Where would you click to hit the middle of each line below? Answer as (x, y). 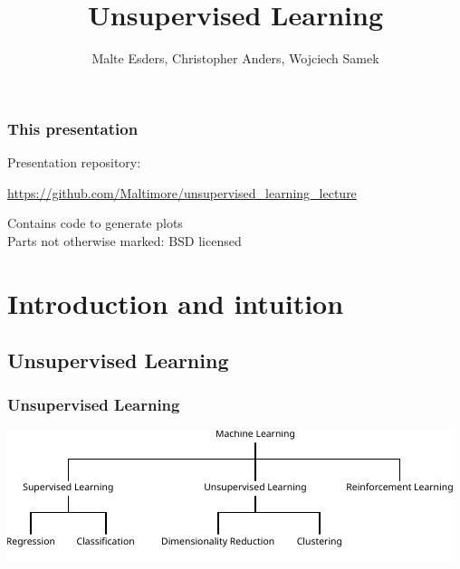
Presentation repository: (74, 162)
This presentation (73, 128)
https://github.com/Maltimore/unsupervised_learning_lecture (182, 192)
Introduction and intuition (176, 303)
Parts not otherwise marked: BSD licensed (125, 240)
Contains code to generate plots (95, 223)
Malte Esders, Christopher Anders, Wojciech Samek (235, 58)
